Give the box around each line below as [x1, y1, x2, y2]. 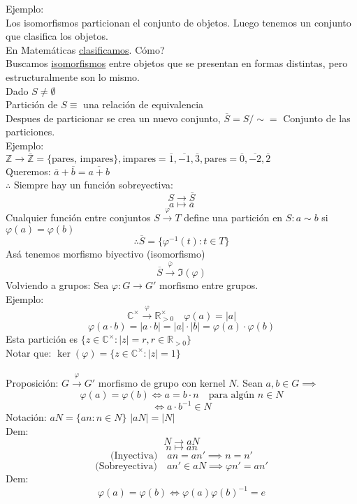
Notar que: [6, 345, 52, 360]
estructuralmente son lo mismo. [6, 69, 140, 84]
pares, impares [52, 154, 114, 164]
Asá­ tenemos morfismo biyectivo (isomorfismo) [6, 246, 205, 260]
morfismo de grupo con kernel [98, 375, 226, 390]
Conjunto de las [283, 110, 351, 125]
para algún [208, 390, 255, 400]
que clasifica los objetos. [6, 29, 108, 43]
